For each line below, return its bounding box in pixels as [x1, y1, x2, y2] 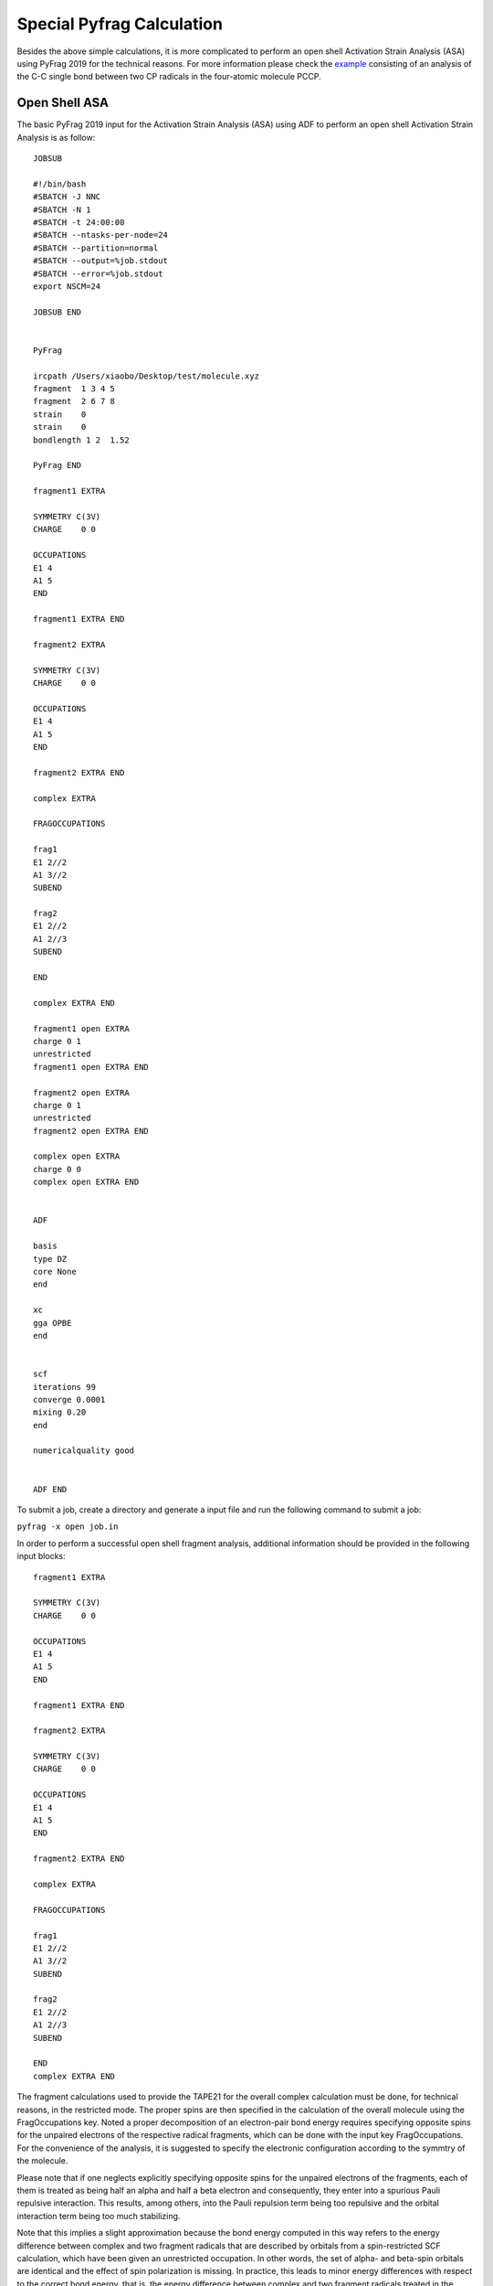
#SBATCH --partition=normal [33, 242, 159, 253]
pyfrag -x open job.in [16, 1522, 119, 1532]
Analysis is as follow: [16, 132, 96, 143]
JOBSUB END [33, 306, 82, 317]
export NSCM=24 [33, 281, 101, 292]
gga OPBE [33, 1318, 72, 1328]
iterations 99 [33, 1382, 96, 1392]
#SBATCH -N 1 [33, 204, 91, 215]
